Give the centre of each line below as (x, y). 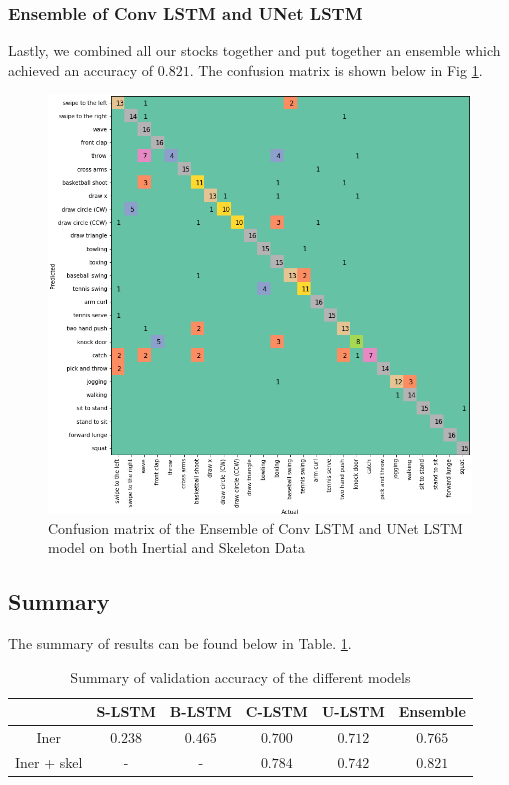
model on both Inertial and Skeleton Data (176, 547)
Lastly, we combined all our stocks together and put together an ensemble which (254, 50)
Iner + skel (49, 761)
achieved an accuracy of (81, 69)
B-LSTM (200, 711)
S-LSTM (126, 711)
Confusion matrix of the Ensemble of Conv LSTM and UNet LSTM (255, 527)
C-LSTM (276, 711)
